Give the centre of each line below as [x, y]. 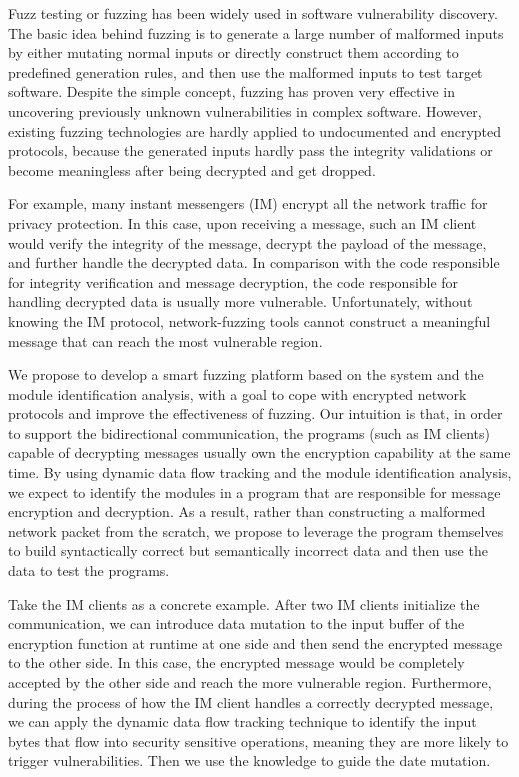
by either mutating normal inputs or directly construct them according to [233, 52]
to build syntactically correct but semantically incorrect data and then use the [248, 550]
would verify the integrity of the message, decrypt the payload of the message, [247, 242]
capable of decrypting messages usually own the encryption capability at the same [259, 452]
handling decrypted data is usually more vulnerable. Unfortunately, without [240, 301]
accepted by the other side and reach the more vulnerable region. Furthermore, [250, 682]
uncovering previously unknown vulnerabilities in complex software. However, [245, 110]
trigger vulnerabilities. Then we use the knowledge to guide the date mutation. [249, 760]
